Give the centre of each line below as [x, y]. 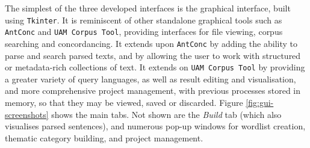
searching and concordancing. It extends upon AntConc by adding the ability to [151, 43]
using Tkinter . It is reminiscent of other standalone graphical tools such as [144, 20]
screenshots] [27, 114]
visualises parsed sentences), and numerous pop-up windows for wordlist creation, [155, 126]
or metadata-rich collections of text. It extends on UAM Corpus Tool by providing [155, 67]
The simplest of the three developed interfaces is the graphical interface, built [148, 8]
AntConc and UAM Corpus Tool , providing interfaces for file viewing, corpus [144, 32]
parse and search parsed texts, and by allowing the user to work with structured [153, 55]
